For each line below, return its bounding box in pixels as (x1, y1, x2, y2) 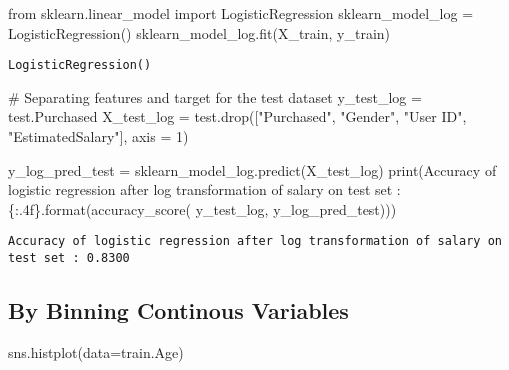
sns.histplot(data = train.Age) (8, 341, 184, 362)
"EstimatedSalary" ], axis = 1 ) (8, 126, 189, 147)
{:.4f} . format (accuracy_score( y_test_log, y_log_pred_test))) (8, 198, 397, 219)
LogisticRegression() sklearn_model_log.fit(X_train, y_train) (8, 22, 391, 43)
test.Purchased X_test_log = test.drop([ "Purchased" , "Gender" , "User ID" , (8, 106, 467, 127)
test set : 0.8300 (8, 251, 130, 266)
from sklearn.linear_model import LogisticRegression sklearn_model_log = (8, 3, 474, 23)
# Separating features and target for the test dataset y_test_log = (8, 86, 422, 107)
